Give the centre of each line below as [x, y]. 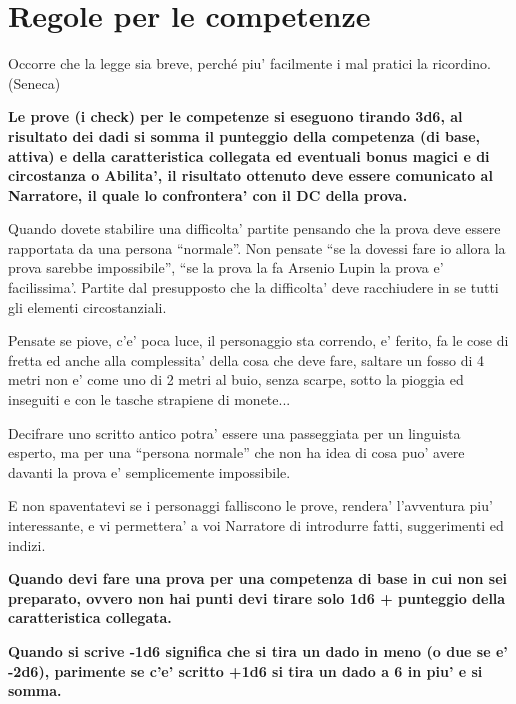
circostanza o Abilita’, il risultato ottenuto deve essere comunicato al [250, 175]
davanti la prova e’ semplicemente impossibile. [149, 471]
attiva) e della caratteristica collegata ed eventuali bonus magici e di [249, 155]
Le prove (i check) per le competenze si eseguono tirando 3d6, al [235, 116]
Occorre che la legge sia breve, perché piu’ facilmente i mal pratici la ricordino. [249, 63]
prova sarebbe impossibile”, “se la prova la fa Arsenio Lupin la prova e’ [226, 267]
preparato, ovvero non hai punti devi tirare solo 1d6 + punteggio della [257, 597]
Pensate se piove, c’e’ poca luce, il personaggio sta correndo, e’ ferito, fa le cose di [258, 340]
